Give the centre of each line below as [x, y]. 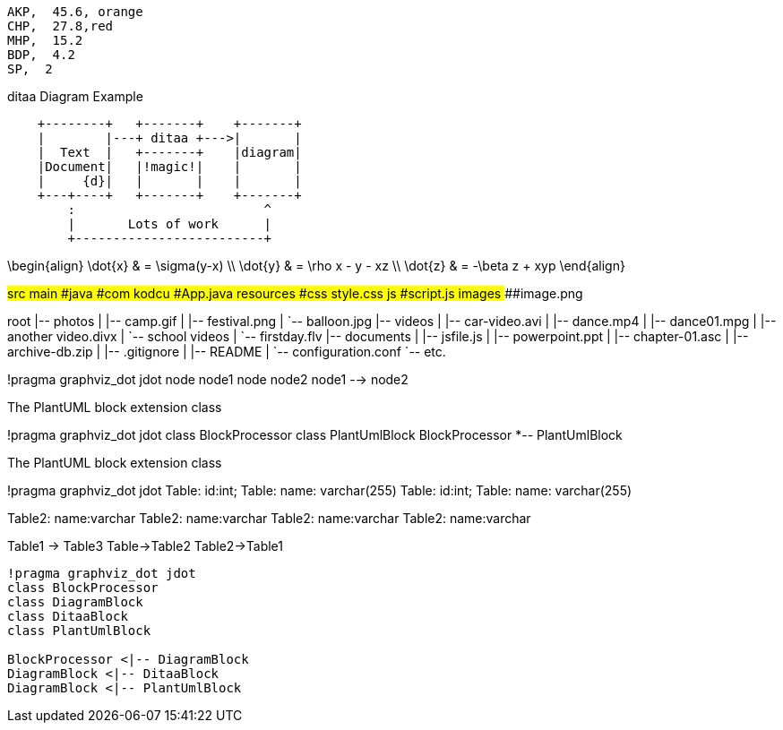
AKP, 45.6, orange [75, 12]
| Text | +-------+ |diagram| [169, 152]
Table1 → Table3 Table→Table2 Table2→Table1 [145, 546]
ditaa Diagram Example [75, 96]
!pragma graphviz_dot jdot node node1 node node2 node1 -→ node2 [208, 379]
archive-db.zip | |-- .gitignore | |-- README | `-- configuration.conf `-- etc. [227, 352]
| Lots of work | [170, 224]
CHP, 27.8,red [60, 26]
